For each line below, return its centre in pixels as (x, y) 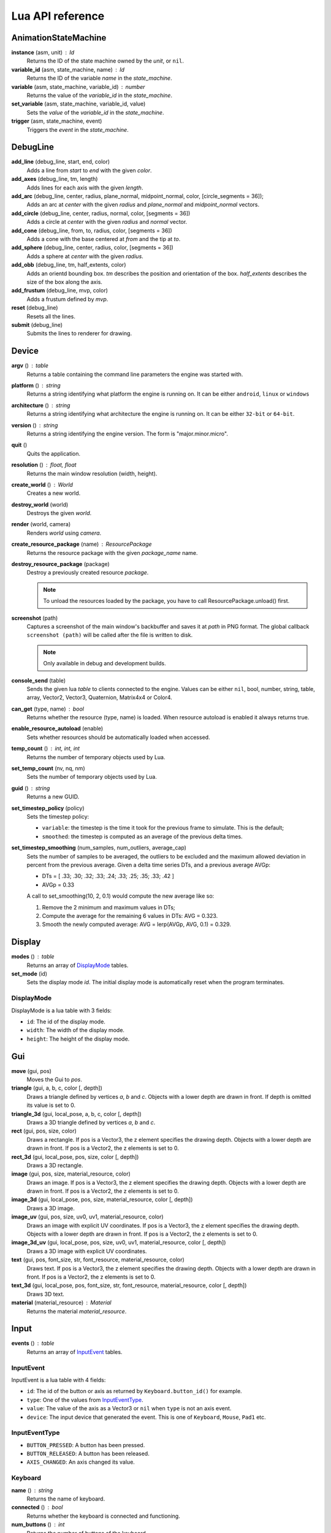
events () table (33, 1344)
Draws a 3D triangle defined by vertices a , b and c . (91, 1122)
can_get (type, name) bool (48, 709)
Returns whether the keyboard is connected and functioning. (103, 1516)
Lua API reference (58, 16)
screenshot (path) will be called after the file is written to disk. (110, 635)
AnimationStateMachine (59, 38)
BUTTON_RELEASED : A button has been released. (88, 1454)
